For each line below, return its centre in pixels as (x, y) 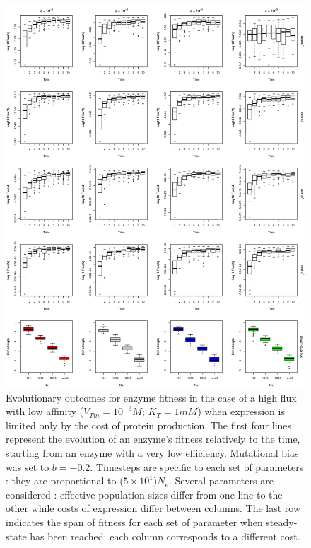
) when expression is (241, 411)
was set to (28, 466)
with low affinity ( (45, 411)
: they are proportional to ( (65, 480)
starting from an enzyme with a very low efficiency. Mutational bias (152, 452)
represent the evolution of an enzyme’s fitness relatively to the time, (153, 439)
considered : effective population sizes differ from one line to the (144, 494)
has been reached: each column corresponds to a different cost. (165, 536)
